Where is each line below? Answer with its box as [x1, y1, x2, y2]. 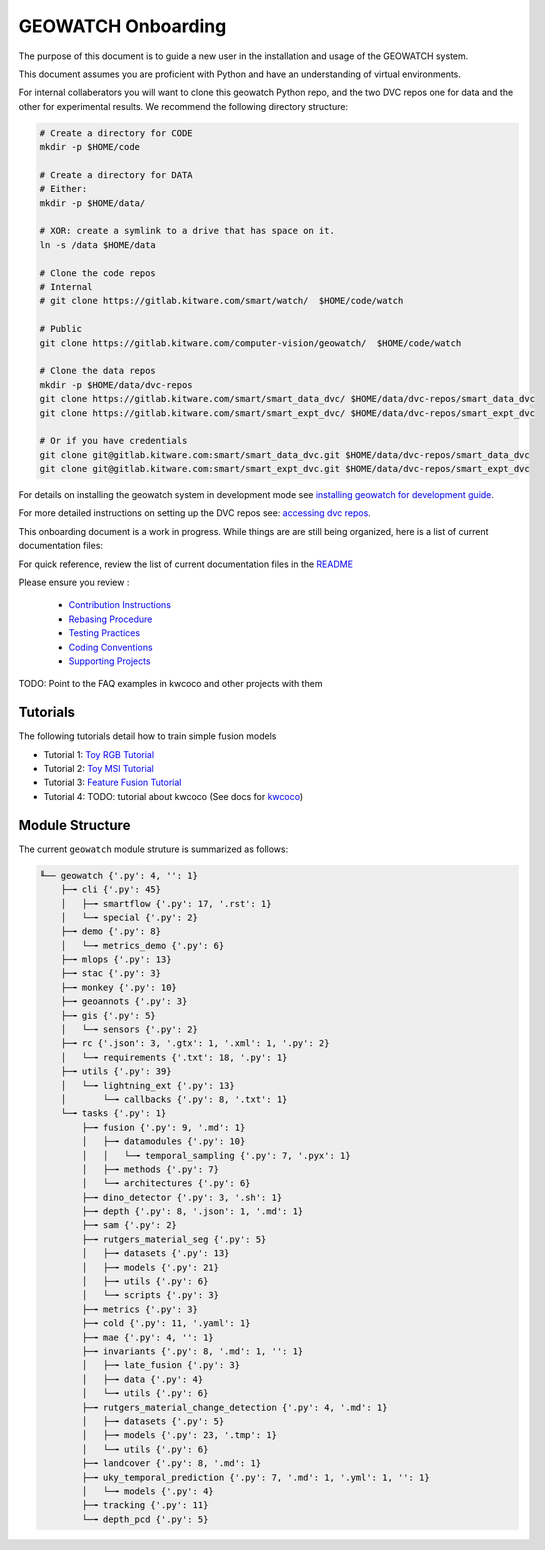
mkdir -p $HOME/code [39, 141, 140, 153]
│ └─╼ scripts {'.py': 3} [81, 1290, 220, 1301]
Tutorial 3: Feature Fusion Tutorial [43, 776, 182, 789]
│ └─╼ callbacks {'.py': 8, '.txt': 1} [60, 1093, 288, 1105]
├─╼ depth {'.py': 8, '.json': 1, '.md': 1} [81, 1206, 304, 1217]
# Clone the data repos [39, 365, 157, 377]
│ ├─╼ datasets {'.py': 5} [81, 1415, 225, 1427]
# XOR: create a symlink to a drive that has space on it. [39, 225, 335, 237]
